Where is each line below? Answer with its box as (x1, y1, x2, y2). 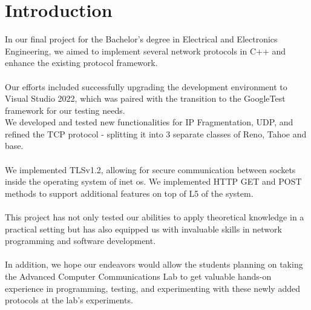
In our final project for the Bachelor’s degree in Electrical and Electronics (5, 33, 278, 45)
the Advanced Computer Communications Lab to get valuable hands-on (5, 270, 272, 282)
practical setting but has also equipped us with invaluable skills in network (5, 222, 282, 235)
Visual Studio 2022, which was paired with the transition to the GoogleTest (5, 92, 286, 105)
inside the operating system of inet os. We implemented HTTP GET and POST (5, 175, 302, 188)
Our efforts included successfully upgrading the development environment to (5, 80, 287, 93)
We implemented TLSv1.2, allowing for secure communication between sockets (5, 163, 296, 176)
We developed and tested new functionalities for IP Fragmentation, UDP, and (5, 116, 293, 128)
